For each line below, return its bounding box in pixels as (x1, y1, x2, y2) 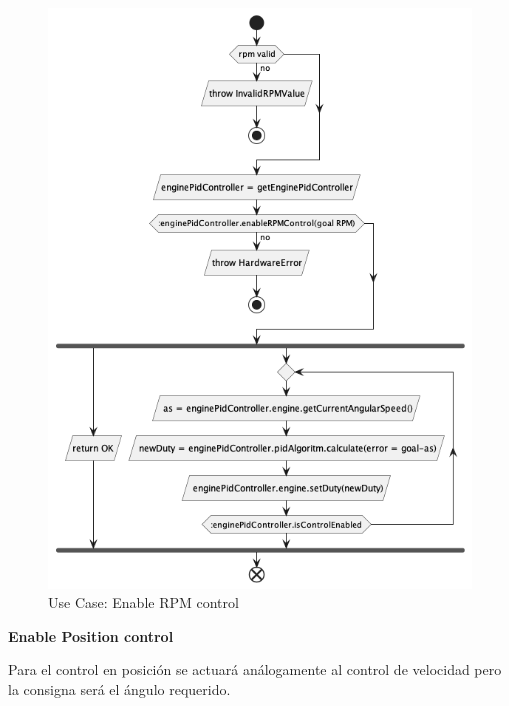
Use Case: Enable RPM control (48, 592, 239, 613)
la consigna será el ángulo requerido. (8, 678, 231, 699)
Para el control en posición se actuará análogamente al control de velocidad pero (8, 659, 502, 680)
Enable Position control (8, 625, 174, 646)
